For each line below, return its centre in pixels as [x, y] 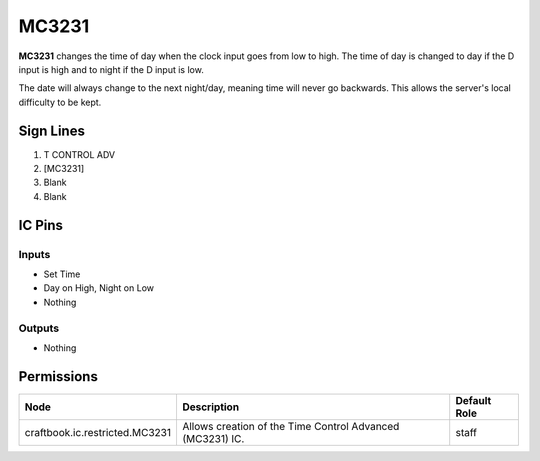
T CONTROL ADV [79, 154]
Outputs [39, 328]
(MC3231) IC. [213, 438]
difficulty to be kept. [60, 102]
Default [473, 400]
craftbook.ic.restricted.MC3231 [98, 432]
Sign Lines [51, 130]
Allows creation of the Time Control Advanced [290, 426]
